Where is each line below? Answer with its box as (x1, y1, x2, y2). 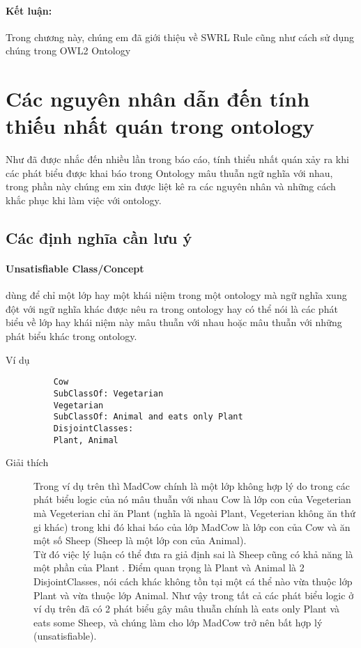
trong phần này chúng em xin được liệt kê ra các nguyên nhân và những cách (6, 179, 336, 194)
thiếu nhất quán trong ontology (6, 111, 314, 140)
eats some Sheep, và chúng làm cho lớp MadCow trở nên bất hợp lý (33, 615, 323, 629)
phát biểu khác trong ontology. (6, 329, 137, 344)
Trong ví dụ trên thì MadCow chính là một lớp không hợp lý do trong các (33, 478, 350, 493)
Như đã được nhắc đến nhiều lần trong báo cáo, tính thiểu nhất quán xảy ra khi (6, 152, 349, 167)
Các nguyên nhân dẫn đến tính (6, 84, 310, 113)
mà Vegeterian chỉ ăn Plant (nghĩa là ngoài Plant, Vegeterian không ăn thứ (33, 505, 355, 520)
